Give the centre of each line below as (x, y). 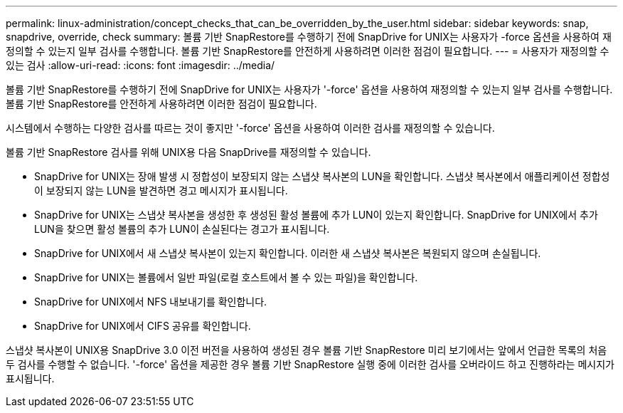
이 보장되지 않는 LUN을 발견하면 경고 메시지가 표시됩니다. (161, 190)
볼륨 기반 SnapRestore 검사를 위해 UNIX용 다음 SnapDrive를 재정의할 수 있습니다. (188, 152)
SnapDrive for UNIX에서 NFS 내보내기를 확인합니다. (151, 302)
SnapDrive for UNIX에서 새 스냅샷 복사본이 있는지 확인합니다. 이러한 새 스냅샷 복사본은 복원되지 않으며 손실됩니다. (288, 253)
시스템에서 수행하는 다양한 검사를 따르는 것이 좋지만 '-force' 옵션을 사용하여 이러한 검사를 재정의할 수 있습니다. (250, 128)
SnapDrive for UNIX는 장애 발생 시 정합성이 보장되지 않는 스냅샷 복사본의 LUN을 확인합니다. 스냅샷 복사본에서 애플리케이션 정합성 (322, 176)
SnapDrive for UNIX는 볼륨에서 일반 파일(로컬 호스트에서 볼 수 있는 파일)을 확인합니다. (226, 277)
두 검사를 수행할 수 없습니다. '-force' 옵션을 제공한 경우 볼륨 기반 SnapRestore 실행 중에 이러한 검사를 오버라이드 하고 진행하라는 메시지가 (310, 364)
